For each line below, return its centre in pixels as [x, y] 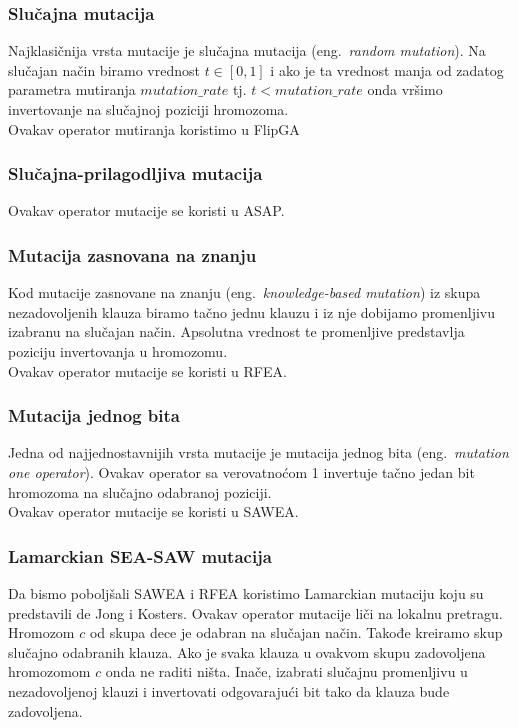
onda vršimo [405, 89]
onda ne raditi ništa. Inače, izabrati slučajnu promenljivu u [286, 671]
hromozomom [49, 671]
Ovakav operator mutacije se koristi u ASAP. [146, 210]
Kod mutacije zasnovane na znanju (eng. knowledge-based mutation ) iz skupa [244, 292]
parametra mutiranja [72, 89]
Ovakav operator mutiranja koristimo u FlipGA [154, 128]
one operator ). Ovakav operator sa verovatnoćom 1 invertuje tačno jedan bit [241, 472]
